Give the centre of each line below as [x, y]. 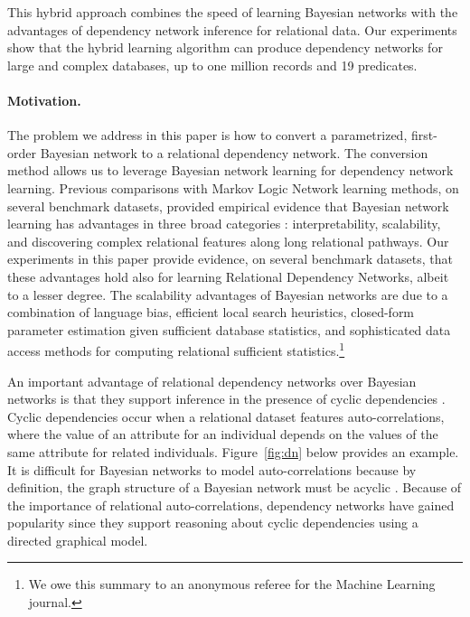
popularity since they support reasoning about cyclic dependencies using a [213, 523]
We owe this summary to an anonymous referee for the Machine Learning [232, 584]
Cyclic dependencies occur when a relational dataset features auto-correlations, [226, 416]
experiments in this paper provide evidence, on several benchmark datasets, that [230, 259]
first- [424, 135]
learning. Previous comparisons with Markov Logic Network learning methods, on [233, 187]
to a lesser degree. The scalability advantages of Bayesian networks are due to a [228, 294]
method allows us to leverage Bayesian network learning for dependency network [230, 170]
